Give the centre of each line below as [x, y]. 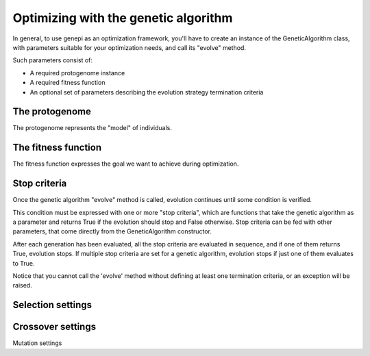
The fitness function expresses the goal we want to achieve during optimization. [126, 164]
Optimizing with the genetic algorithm [123, 18]
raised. [22, 285]
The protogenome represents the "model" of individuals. [92, 128]
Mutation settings [37, 343]
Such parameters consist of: [52, 60]
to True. [24, 263]
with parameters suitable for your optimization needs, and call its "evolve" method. [129, 47]
